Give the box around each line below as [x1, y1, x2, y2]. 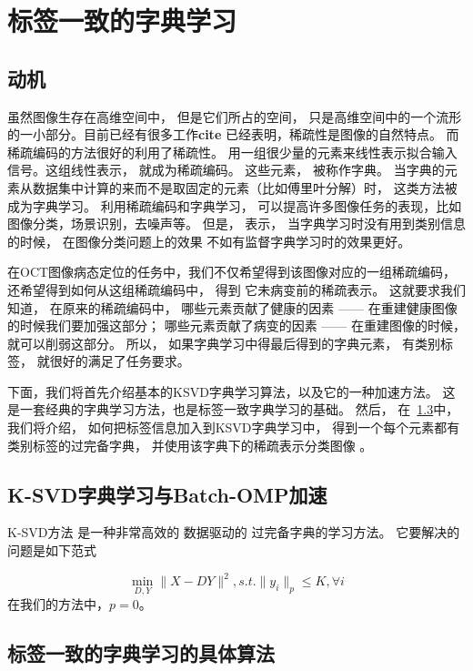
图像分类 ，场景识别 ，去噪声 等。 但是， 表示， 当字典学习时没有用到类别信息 [7, 214, 466, 233]
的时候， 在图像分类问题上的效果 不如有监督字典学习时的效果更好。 [7, 231, 411, 250]
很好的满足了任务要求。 [49, 351, 190, 371]
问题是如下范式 [7, 541, 96, 560]
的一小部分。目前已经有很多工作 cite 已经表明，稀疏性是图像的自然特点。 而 [7, 125, 459, 144]
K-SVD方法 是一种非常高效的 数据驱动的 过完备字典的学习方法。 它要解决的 [7, 523, 460, 542]
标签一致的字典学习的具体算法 [7, 639, 275, 667]
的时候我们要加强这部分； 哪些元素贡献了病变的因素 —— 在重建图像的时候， [7, 316, 466, 335]
